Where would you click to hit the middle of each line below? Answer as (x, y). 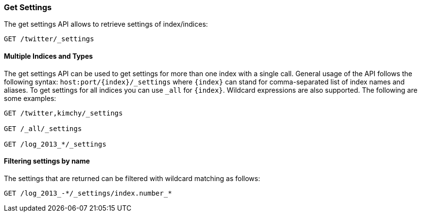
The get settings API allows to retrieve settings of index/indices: (106, 24)
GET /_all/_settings (43, 128)
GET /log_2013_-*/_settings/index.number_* (88, 193)
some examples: (30, 98)
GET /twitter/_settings (49, 39)
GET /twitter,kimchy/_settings (63, 113)
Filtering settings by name (47, 161)
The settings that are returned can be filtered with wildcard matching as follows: (132, 178)
